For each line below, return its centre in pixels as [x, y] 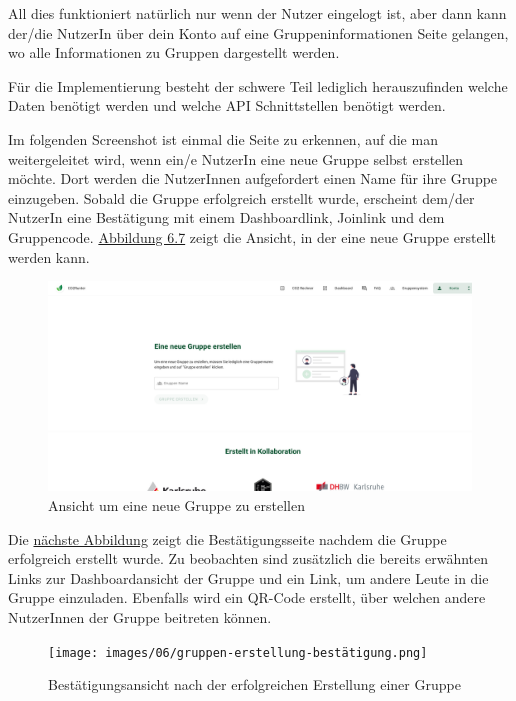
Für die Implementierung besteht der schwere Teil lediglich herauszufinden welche [258, 85]
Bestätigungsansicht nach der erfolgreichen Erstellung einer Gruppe [254, 684]
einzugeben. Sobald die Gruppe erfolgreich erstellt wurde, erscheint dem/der [241, 197]
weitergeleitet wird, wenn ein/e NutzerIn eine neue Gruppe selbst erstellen [236, 158]
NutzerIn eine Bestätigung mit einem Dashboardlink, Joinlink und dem [226, 217]
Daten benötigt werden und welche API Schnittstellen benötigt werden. [227, 105]
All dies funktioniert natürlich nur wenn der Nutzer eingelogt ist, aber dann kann [257, 13]
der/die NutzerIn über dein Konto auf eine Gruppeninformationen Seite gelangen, [258, 32]
